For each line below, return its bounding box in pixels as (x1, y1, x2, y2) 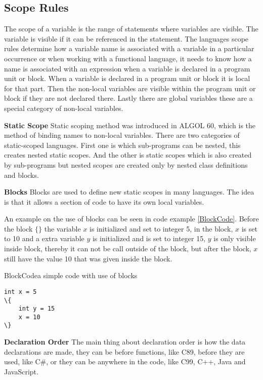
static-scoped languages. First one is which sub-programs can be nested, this (4, 139, 241, 150)
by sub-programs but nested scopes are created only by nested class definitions (4, 159, 248, 170)
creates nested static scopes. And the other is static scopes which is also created (4, 149, 252, 160)
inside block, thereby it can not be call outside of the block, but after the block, (4, 243, 251, 254)
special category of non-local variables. (4, 102, 123, 113)
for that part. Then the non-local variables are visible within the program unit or (4, 83, 256, 93)
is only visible (213, 233, 256, 244)
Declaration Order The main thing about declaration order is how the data (4, 336, 246, 347)
